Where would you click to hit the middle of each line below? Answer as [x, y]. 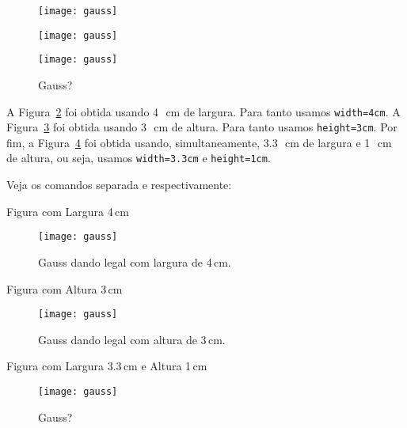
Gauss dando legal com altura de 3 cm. [132, 339]
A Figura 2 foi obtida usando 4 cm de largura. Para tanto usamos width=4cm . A [203, 111]
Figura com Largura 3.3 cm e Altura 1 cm [107, 366]
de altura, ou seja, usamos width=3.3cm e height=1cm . [139, 158]
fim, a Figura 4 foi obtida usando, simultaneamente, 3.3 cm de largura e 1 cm [199, 142]
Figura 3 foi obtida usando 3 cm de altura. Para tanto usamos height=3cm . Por [202, 127]
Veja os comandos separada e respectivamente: [119, 185]
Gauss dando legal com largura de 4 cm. [135, 261]
